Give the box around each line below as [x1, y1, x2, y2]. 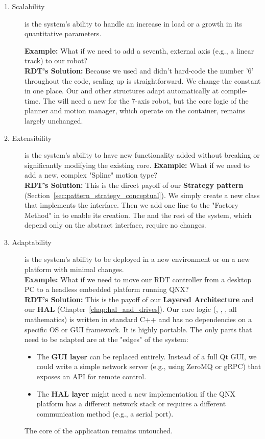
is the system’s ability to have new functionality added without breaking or [25, 150, 260, 160]
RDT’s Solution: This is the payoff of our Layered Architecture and [25, 294, 254, 304]
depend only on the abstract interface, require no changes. [25, 219, 206, 230]
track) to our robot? [25, 55, 88, 66]
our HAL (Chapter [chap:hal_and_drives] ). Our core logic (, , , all [25, 304, 237, 314]
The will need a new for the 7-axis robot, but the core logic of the [42, 95, 249, 106]
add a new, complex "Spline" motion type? [25, 169, 157, 180]
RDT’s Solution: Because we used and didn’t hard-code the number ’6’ [25, 65, 254, 76]
